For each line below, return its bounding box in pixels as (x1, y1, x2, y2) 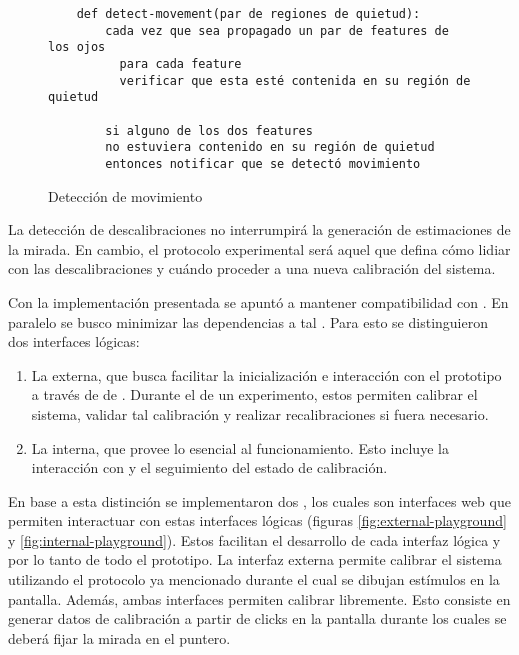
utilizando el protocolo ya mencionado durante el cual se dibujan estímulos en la (8, 569, 500, 590)
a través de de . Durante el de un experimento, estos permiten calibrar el (31, 384, 478, 405)
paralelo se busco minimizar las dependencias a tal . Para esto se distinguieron (8, 311, 488, 332)
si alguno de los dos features (105, 123, 313, 138)
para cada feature (119, 56, 242, 71)
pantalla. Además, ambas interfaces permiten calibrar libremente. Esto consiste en (8, 588, 511, 609)
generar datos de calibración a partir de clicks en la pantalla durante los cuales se (8, 608, 507, 629)
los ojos (48, 40, 106, 55)
